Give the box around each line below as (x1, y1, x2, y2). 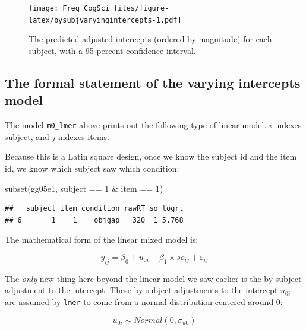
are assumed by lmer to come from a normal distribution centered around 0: (5, 295, 283, 307)
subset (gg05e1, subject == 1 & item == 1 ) (5, 182, 163, 194)
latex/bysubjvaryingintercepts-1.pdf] (29, 15, 182, 24)
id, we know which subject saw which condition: (5, 161, 179, 174)
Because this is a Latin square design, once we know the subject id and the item (5, 150, 297, 163)
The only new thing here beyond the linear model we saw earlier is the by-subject (5, 272, 302, 284)
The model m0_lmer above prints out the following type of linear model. (5, 119, 267, 131)
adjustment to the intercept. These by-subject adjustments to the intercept (5, 284, 278, 296)
